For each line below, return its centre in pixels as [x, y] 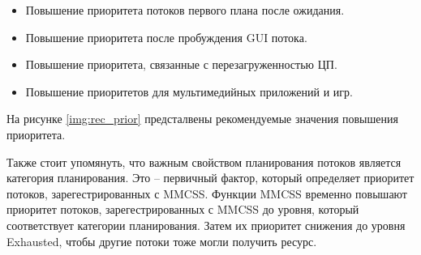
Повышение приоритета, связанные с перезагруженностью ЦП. [181, 64]
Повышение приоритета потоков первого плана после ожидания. [185, 10]
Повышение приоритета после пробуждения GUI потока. [166, 37]
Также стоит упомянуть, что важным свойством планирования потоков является [204, 161]
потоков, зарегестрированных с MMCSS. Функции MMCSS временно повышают [207, 193]
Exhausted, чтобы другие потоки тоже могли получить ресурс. [162, 241]
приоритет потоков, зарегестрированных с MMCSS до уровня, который [183, 209]
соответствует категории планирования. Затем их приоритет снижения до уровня [206, 225]
